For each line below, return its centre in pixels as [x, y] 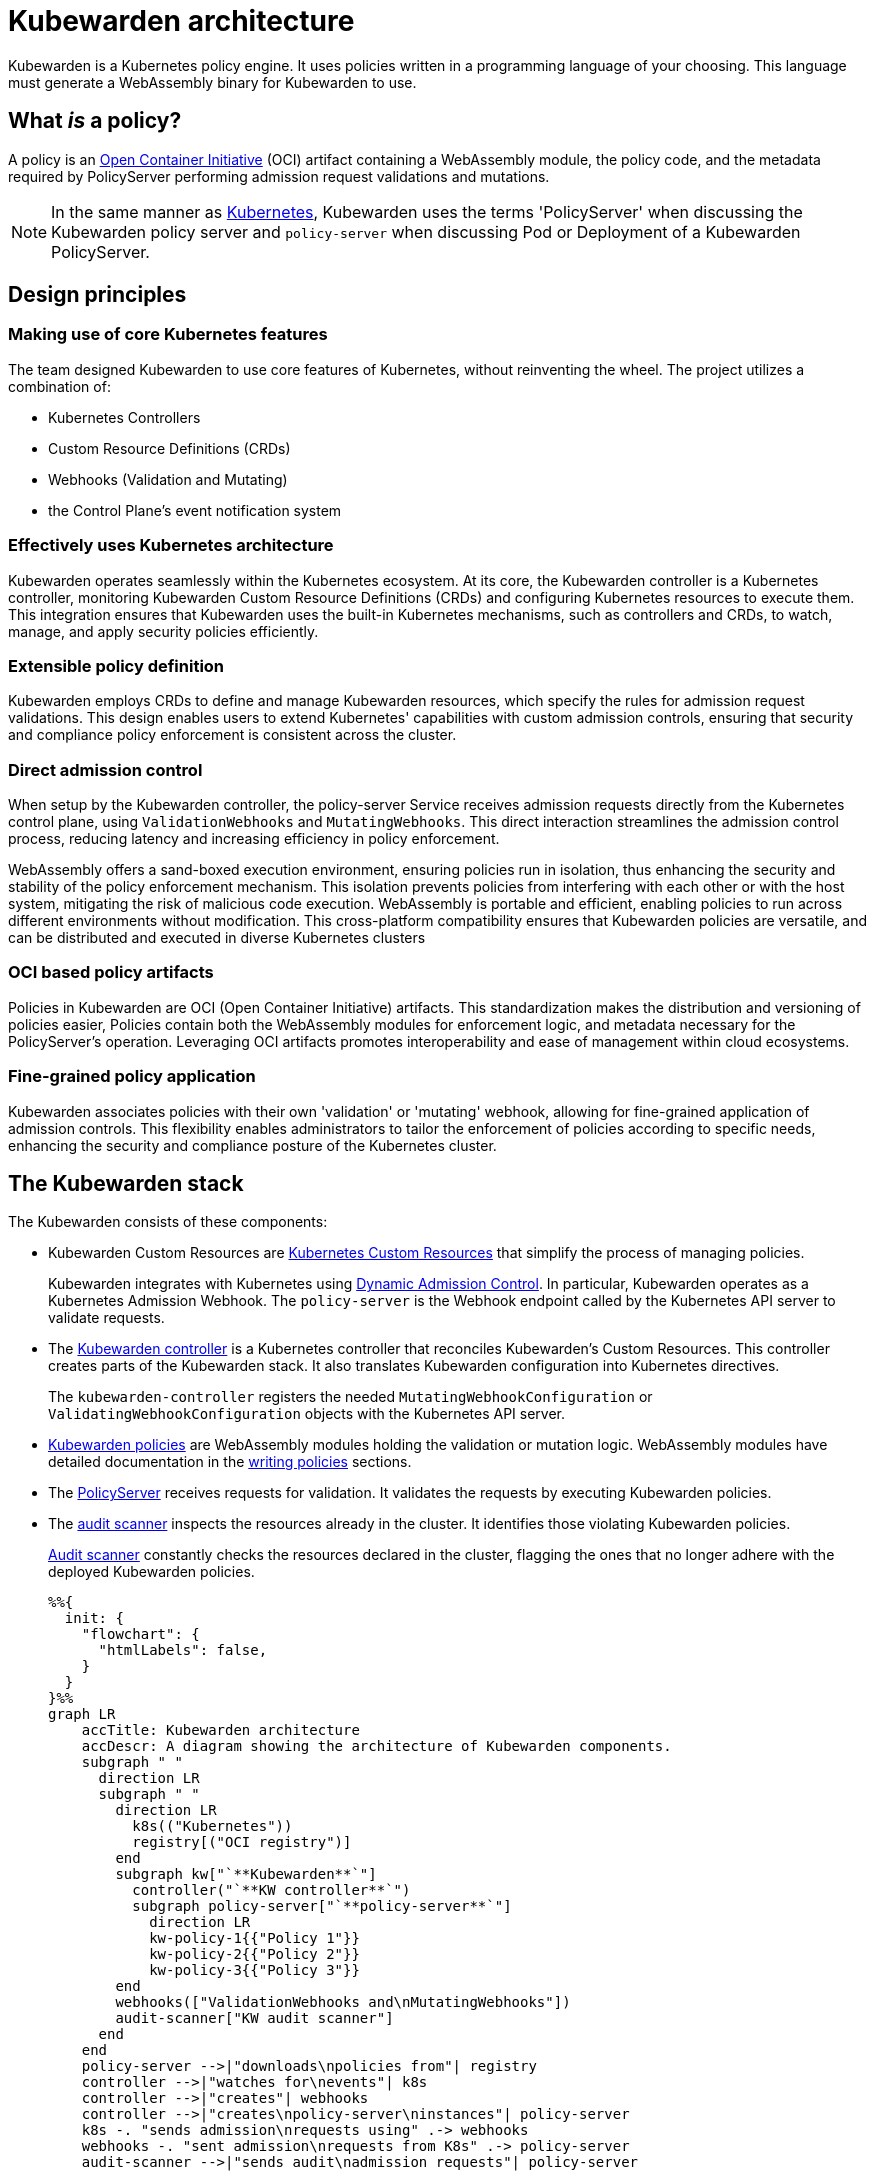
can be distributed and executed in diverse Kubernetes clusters [217, 938]
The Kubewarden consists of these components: [168, 1222]
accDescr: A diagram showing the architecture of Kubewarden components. [376, 1746]
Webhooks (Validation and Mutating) [168, 479]
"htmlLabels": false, [183, 1650]
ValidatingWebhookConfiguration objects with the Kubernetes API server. [307, 1414]
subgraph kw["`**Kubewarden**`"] [246, 1874]
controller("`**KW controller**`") [271, 1890]
